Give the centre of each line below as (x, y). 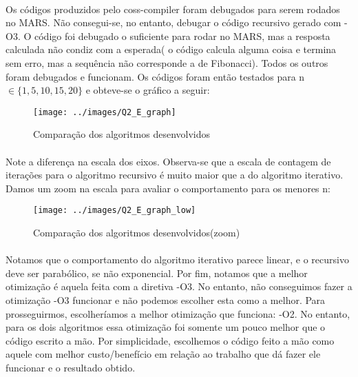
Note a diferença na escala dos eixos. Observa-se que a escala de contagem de (168, 161)
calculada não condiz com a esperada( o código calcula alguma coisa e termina (171, 49)
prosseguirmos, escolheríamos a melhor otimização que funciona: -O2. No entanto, (178, 313)
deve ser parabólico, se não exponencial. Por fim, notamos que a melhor (157, 273)
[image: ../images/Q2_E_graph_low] (115, 211)
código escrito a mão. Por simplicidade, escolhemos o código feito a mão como (170, 340)
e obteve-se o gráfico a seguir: (148, 90)
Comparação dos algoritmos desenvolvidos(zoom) (137, 233)
